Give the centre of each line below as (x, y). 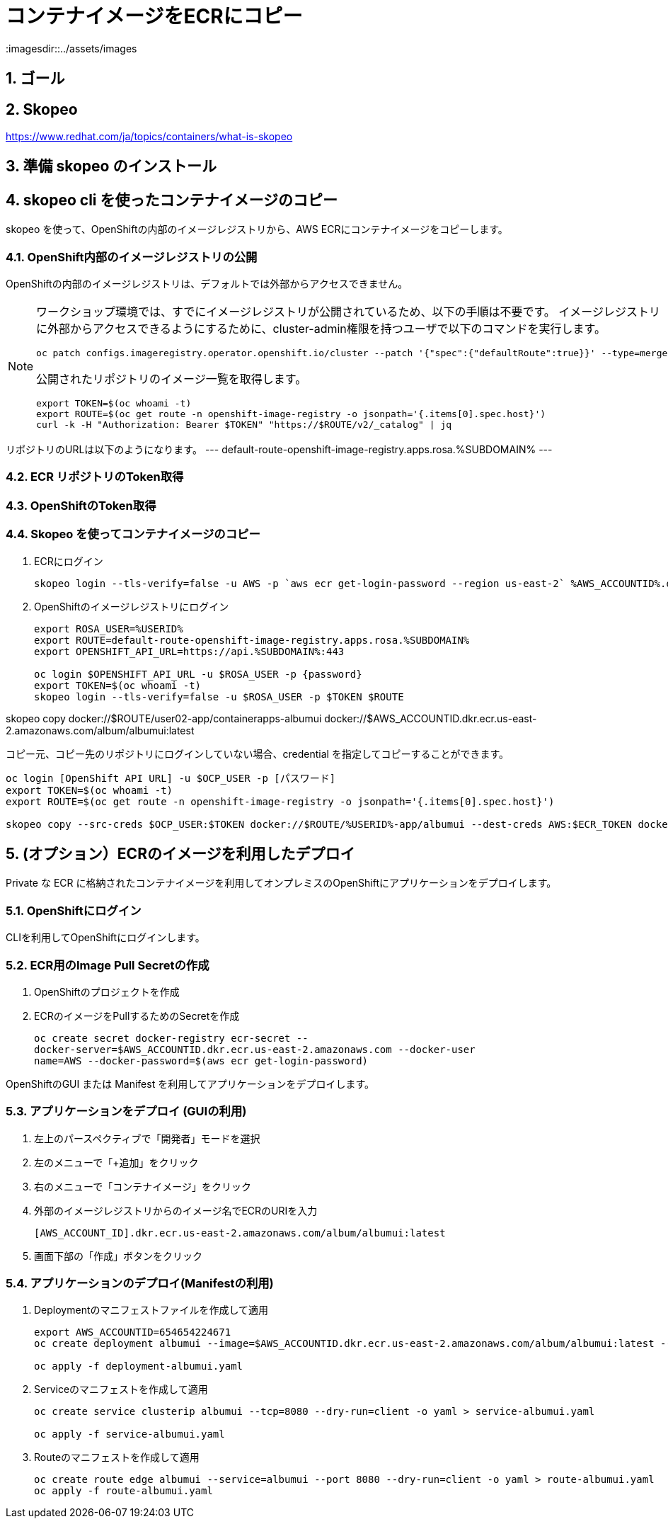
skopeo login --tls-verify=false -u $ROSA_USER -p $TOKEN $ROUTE (219, 696)
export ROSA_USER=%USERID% (109, 629)
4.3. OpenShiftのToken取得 (81, 505)
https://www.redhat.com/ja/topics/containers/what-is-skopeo (149, 137)
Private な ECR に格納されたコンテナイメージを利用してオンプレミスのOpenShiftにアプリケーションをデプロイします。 (281, 883)
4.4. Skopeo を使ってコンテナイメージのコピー (133, 534)
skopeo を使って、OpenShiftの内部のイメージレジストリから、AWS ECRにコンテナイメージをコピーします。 (257, 229)
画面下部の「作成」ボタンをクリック (118, 1256)
